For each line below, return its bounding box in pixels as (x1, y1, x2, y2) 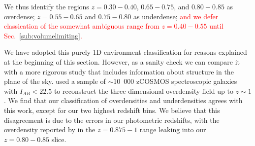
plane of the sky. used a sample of (4, 76, 106, 86)
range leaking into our (139, 124, 206, 135)
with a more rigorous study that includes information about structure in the (4, 66, 234, 76)
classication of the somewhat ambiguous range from (4, 21, 159, 31)
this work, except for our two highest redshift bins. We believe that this (4, 105, 220, 115)
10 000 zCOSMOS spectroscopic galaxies (113, 76, 237, 86)
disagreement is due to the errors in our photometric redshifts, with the (4, 114, 220, 125)
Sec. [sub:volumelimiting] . (4, 30, 82, 40)
